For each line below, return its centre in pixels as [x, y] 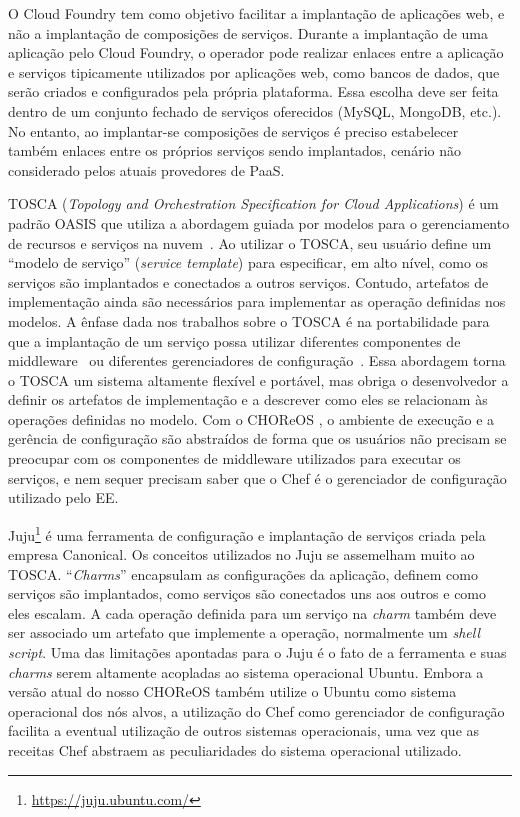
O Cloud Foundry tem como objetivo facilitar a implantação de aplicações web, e [256, 13]
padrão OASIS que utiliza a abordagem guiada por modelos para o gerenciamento [259, 222]
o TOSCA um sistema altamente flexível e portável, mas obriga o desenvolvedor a [258, 379]
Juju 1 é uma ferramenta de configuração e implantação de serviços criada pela [247, 533]
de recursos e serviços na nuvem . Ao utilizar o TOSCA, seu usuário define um [250, 242]
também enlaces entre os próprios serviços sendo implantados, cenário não [234, 150]
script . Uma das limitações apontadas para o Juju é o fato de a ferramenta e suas [257, 652]
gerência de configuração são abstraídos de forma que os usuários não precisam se [257, 438]
